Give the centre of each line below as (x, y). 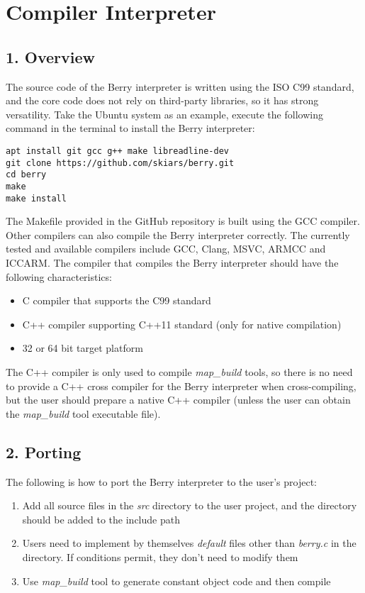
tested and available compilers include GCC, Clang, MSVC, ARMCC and (166, 249)
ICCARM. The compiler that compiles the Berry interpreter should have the (172, 263)
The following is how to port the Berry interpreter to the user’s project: (162, 481)
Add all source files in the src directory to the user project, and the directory (190, 505)
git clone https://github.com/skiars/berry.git (120, 163)
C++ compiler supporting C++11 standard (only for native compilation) (182, 324)
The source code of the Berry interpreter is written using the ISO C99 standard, (180, 86)
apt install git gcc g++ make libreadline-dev (117, 151)
